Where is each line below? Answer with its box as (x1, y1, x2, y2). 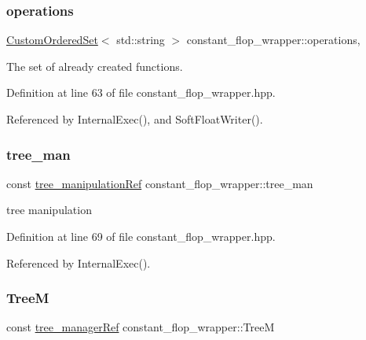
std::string (116, 31, 165, 48)
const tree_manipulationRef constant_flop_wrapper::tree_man (6, 175, 313, 191)
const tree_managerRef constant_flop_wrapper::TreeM (6, 319, 275, 335)
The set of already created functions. (6, 57, 183, 74)
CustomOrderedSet (6, 31, 98, 48)
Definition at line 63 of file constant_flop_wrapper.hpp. (6, 84, 276, 101)
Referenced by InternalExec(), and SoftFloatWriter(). (6, 111, 263, 127)
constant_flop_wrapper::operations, (186, 31, 361, 48)
